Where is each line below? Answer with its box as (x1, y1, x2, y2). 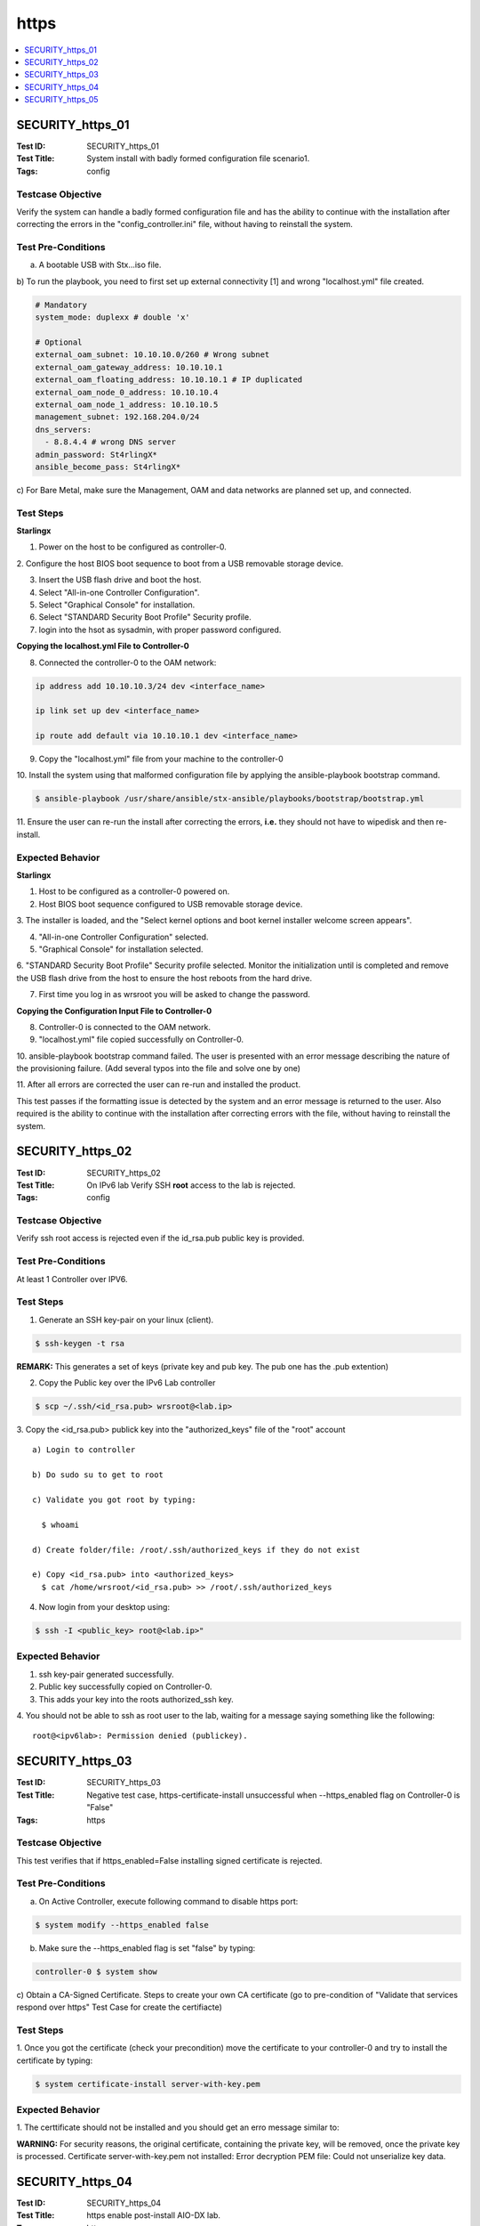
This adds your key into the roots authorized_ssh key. (38, 1694, 235, 1704)
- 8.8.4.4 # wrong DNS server (44, 437, 177, 447)
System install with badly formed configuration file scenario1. (86, 153, 310, 164)
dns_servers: (35, 424, 92, 435)
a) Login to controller (32, 1445, 136, 1455)
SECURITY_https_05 (24, 94, 99, 105)
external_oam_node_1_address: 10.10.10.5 (35, 399, 219, 410)
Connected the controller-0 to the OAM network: (38, 657, 217, 668)
